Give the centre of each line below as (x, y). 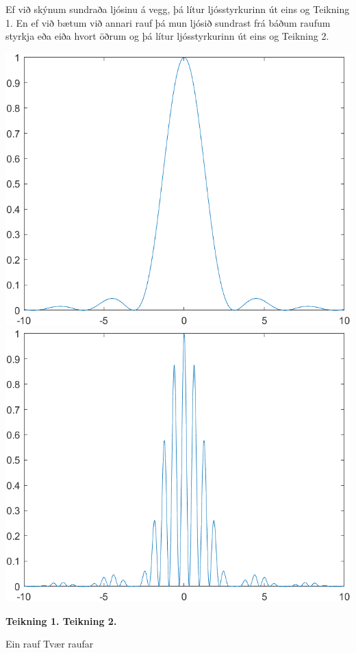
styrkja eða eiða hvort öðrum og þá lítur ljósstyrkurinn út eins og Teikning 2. (167, 36)
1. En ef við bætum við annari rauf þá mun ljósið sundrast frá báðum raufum (168, 22)
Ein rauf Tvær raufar (50, 644)
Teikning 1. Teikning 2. (61, 620)
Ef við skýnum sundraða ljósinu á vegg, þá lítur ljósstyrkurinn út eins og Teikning (178, 9)
